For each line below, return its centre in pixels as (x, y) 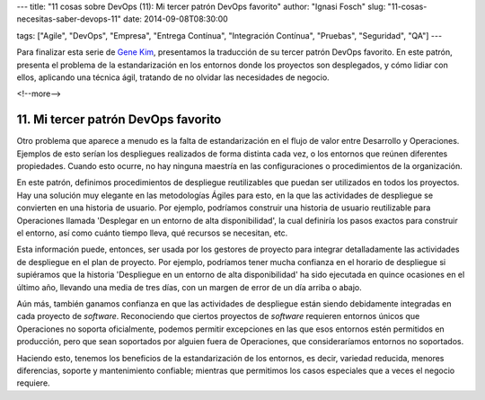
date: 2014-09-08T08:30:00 (175, 19)
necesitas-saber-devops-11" (69, 19)
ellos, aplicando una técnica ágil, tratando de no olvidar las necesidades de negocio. (173, 77)
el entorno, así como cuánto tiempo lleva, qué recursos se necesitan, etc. (152, 233)
